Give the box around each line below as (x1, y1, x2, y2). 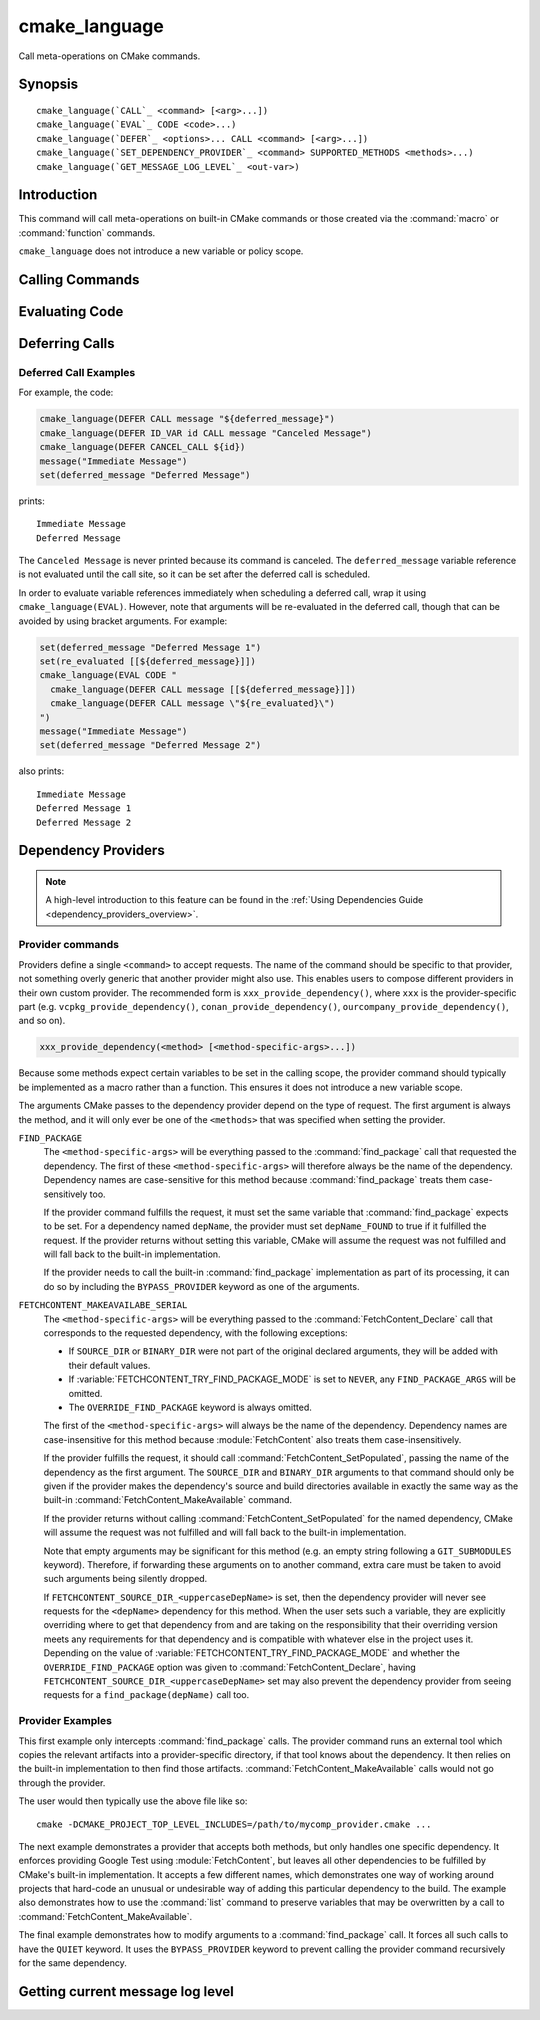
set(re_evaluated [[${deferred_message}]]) (39, 656, 257, 667)
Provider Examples (18, 1714, 112, 1728)
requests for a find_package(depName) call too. (43, 1689, 250, 1701)
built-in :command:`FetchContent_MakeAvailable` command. (43, 1494, 293, 1506)
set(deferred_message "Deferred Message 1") (39, 641, 262, 653)
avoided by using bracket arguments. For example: (18, 615, 228, 627)
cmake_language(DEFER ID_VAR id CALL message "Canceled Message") (39, 427, 372, 439)
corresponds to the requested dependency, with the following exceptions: (43, 1327, 349, 1339)
